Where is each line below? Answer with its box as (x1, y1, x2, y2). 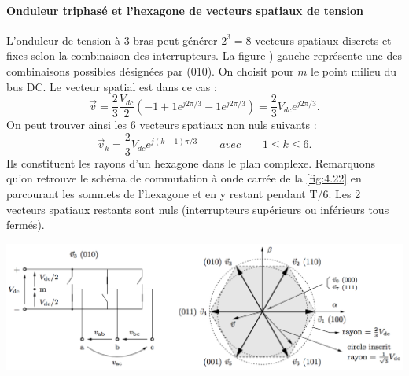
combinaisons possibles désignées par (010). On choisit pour (6, 62, 294, 79)
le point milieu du (311, 62, 397, 79)
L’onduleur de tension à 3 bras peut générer (6, 31, 218, 48)
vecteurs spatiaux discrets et (255, 31, 392, 48)
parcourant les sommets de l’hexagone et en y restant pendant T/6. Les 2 (6, 186, 361, 202)
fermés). (6, 216, 45, 233)
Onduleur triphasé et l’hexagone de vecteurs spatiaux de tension (6, 2, 364, 18)
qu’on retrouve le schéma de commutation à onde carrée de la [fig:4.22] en (6, 170, 362, 186)
